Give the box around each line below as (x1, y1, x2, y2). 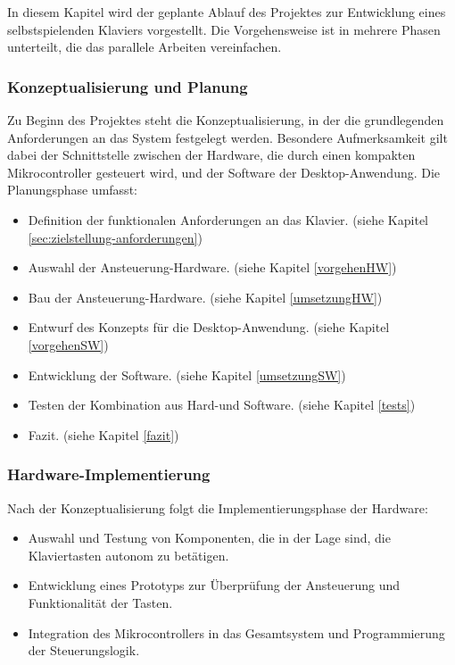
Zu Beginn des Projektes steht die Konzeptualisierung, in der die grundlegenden (7, 111, 444, 129)
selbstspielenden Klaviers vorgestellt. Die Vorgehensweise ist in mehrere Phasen (7, 20, 441, 38)
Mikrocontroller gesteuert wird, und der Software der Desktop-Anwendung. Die (7, 162, 441, 181)
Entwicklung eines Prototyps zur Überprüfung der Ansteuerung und (28, 576, 401, 594)
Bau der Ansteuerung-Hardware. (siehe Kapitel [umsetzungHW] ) (28, 287, 383, 306)
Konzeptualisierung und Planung (7, 75, 248, 97)
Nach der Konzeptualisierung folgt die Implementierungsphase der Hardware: (7, 498, 428, 517)
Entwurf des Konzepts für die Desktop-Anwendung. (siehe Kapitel (28, 318, 390, 337)
